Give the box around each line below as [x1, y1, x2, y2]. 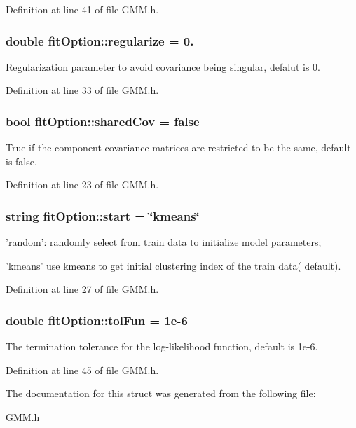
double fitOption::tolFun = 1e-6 [6, 311, 189, 329]
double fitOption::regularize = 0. [6, 32, 194, 49]
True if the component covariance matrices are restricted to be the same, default [6, 140, 351, 155]
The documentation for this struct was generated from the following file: [6, 386, 316, 401]
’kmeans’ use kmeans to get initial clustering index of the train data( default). [6, 258, 341, 272]
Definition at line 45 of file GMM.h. [6, 362, 159, 377]
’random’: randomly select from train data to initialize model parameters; [6, 235, 322, 249]
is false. [6, 153, 37, 168]
